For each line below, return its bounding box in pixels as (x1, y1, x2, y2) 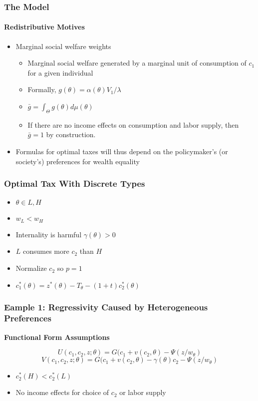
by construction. (46, 129, 96, 140)
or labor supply (119, 387, 166, 397)
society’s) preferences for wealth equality (15, 156, 140, 166)
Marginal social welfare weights (15, 41, 111, 51)
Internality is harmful (15, 229, 82, 239)
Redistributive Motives (4, 22, 85, 32)
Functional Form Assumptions (4, 331, 110, 342)
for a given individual (27, 67, 93, 78)
